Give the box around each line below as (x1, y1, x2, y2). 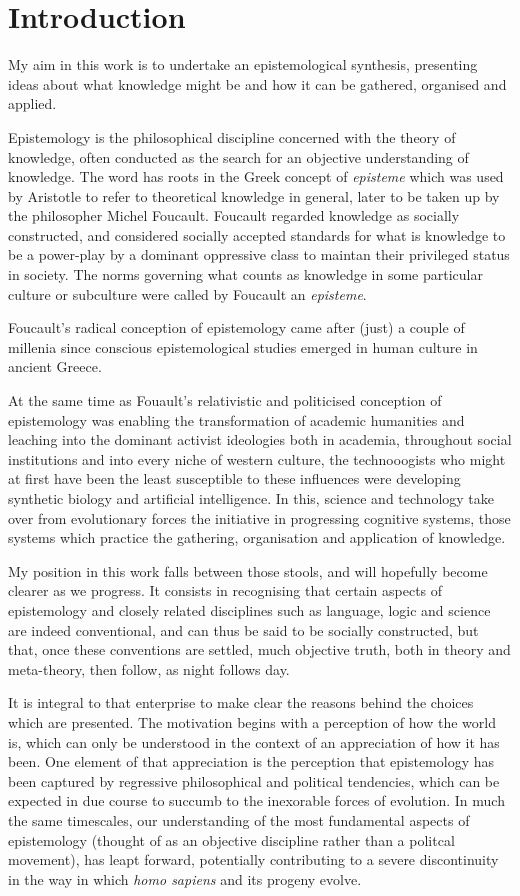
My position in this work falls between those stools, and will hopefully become (8, 560, 488, 581)
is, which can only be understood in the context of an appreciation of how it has (8, 731, 500, 752)
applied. (8, 93, 57, 114)
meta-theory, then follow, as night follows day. (8, 658, 290, 679)
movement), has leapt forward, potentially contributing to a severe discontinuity (8, 849, 499, 870)
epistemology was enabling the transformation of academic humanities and (8, 409, 465, 430)
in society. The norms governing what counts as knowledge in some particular (8, 264, 483, 285)
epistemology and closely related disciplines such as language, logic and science (8, 599, 491, 620)
